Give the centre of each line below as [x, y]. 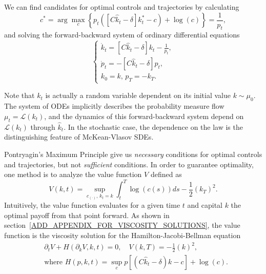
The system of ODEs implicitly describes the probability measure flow [114, 106]
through [43, 126]
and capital [205, 205]
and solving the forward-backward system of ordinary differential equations [122, 35]
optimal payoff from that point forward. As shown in [87, 215]
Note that [19, 95]
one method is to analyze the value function [73, 174]
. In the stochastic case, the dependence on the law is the [153, 126]
